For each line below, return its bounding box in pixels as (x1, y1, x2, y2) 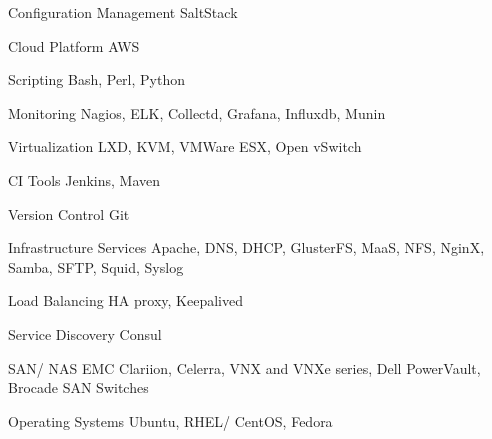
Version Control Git (8, 203, 130, 224)
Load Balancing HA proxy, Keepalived (8, 290, 243, 311)
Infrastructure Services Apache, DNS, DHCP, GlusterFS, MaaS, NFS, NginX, (8, 237, 485, 258)
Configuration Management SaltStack (8, 2, 238, 22)
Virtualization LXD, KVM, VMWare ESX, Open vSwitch (8, 136, 362, 157)
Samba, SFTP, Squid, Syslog (8, 256, 184, 277)
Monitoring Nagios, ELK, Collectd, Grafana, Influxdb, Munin (8, 102, 386, 123)
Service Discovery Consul (8, 323, 162, 344)
